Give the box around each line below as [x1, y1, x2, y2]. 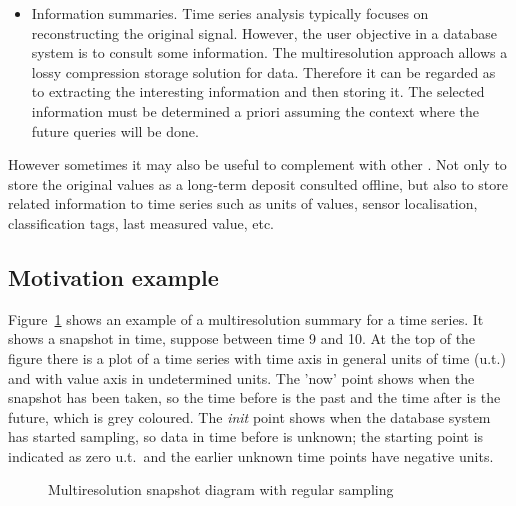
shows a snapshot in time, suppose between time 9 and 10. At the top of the [8, 328, 476, 349]
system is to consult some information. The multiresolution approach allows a [31, 42, 508, 63]
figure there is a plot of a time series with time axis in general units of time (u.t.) [8, 347, 506, 368]
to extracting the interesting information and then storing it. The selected [31, 81, 485, 102]
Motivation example [8, 261, 219, 292]
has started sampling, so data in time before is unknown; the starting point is [8, 426, 484, 447]
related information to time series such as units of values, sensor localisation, [8, 193, 478, 214]
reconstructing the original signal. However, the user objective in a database [31, 22, 498, 43]
